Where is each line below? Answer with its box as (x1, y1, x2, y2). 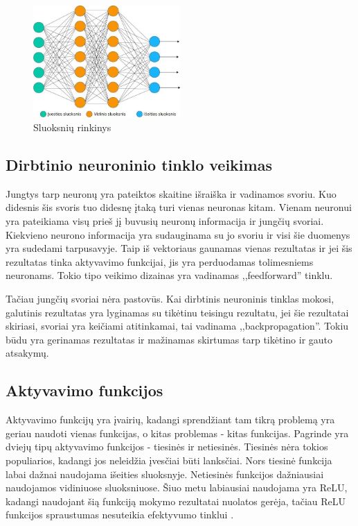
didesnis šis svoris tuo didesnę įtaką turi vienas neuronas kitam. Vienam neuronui (6, 200, 352, 214)
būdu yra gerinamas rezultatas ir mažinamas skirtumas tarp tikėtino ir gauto (6, 332, 333, 346)
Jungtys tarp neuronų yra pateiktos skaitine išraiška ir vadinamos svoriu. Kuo (6, 186, 337, 201)
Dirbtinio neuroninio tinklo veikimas (6, 154, 272, 176)
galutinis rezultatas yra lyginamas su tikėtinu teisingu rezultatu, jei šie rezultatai (6, 305, 349, 319)
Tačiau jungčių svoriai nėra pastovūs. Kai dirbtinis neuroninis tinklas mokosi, (6, 291, 334, 305)
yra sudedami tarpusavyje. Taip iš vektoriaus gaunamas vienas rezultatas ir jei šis (6, 241, 352, 255)
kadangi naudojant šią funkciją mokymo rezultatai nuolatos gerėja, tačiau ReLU (6, 493, 346, 508)
